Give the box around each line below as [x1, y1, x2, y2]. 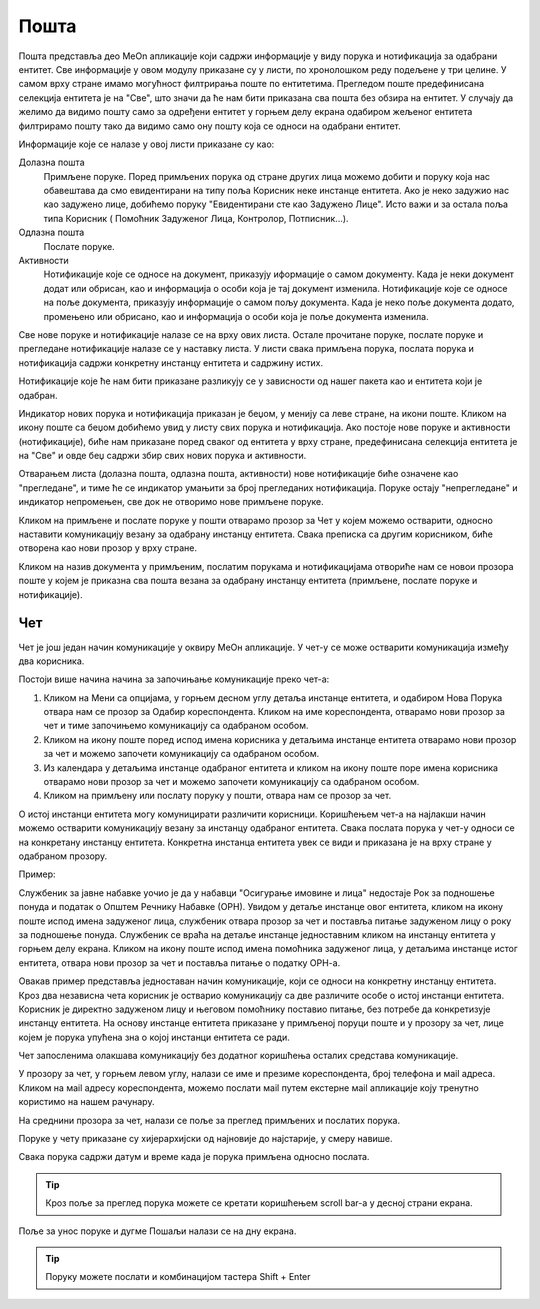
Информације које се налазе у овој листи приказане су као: [18, 138, 275, 150]
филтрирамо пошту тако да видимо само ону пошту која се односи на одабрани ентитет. [18, 120, 402, 132]
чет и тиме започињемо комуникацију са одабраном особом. [43, 720, 309, 732]
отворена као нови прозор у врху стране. [18, 542, 197, 554]
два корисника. [18, 655, 85, 667]
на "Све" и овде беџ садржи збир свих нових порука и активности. [18, 450, 307, 462]
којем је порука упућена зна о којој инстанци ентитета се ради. [18, 1031, 290, 1043]
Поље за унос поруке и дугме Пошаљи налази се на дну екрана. [18, 1225, 297, 1237]
